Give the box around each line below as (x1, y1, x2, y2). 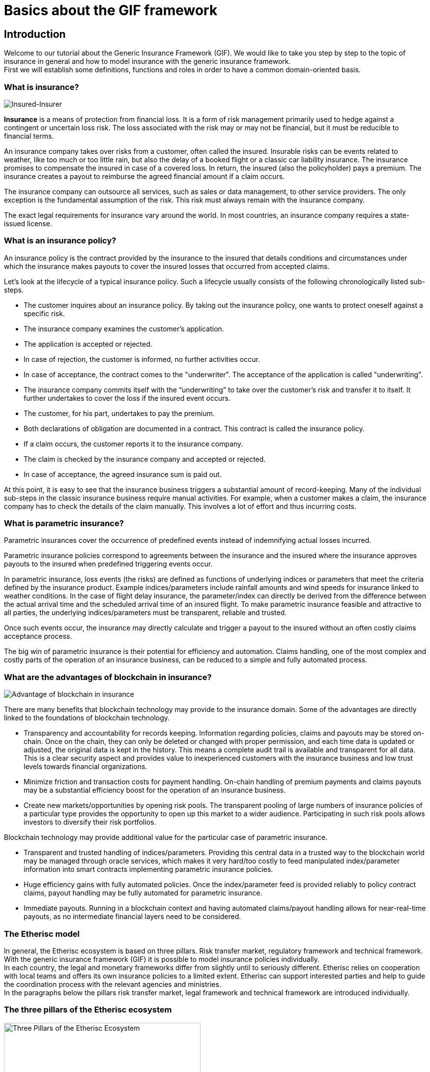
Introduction (4, 28, 66, 40)
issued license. (4, 219, 52, 228)
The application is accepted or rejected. (24, 339, 152, 348)
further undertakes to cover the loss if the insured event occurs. (24, 393, 230, 402)
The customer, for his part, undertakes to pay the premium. (24, 409, 215, 417)
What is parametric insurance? (4, 518, 124, 529)
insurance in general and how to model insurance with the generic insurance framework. (4, 57, 291, 66)
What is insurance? (4, 82, 79, 92)
